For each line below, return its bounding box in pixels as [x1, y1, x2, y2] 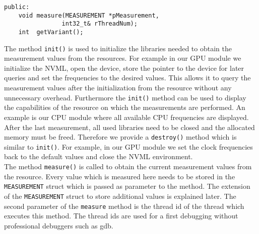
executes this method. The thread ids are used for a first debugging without [4, 210, 238, 221]
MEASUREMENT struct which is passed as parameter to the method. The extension [4, 181, 250, 191]
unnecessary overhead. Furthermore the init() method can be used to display [4, 92, 246, 102]
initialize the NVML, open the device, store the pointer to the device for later [4, 62, 244, 73]
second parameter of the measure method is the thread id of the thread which [4, 200, 244, 211]
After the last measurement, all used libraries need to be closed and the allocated [4, 122, 255, 132]
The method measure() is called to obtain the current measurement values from [4, 161, 252, 171]
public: [4, 4, 30, 11]
